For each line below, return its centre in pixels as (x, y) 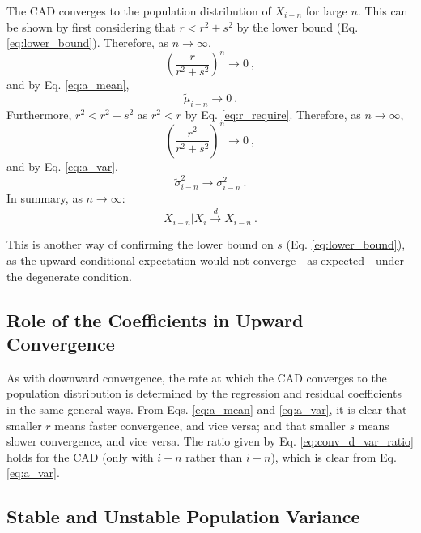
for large (326, 11)
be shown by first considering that (91, 26)
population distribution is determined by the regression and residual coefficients (204, 393)
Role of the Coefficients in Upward (155, 320)
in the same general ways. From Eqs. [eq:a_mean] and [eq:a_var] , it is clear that (207, 409)
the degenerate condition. (69, 276)
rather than (214, 456)
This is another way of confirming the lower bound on (140, 244)
